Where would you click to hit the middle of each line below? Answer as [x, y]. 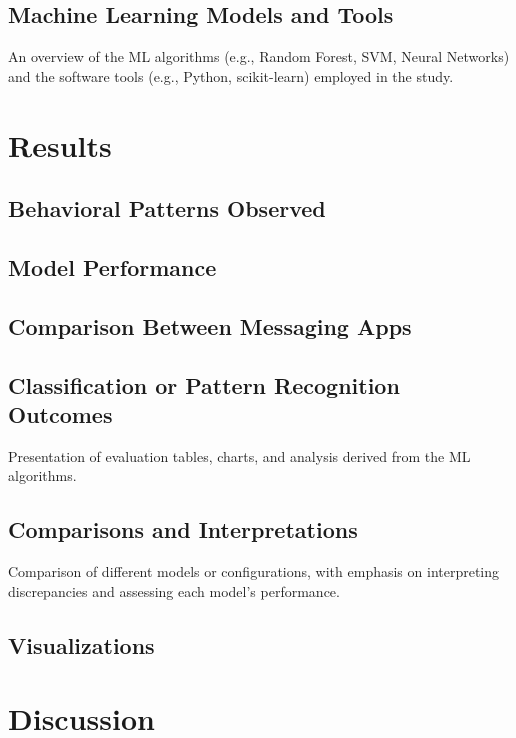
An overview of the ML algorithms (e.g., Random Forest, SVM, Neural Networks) [259, 56]
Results [60, 144]
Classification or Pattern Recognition [204, 384]
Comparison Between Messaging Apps [210, 325]
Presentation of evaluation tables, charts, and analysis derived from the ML [239, 455]
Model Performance [112, 266]
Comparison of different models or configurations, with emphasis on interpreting [254, 571]
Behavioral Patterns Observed [167, 208]
